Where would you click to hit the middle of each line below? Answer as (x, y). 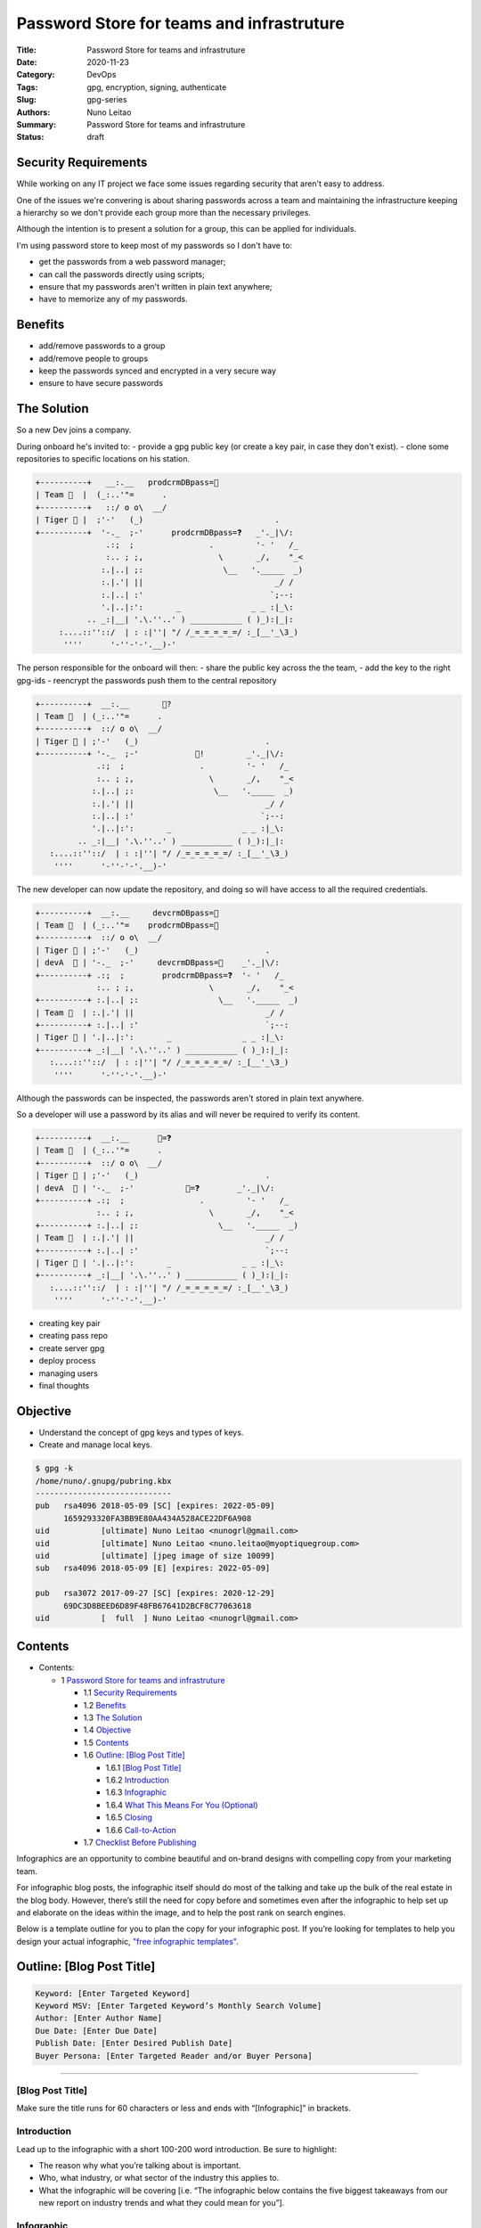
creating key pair (70, 1323)
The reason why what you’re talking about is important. (140, 2165)
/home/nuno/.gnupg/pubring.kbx (104, 1481)
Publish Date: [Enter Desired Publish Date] (134, 2044)
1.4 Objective (107, 1730)
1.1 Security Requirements (130, 1692)
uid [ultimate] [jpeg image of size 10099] (155, 1556)
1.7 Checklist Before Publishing (140, 1842)
